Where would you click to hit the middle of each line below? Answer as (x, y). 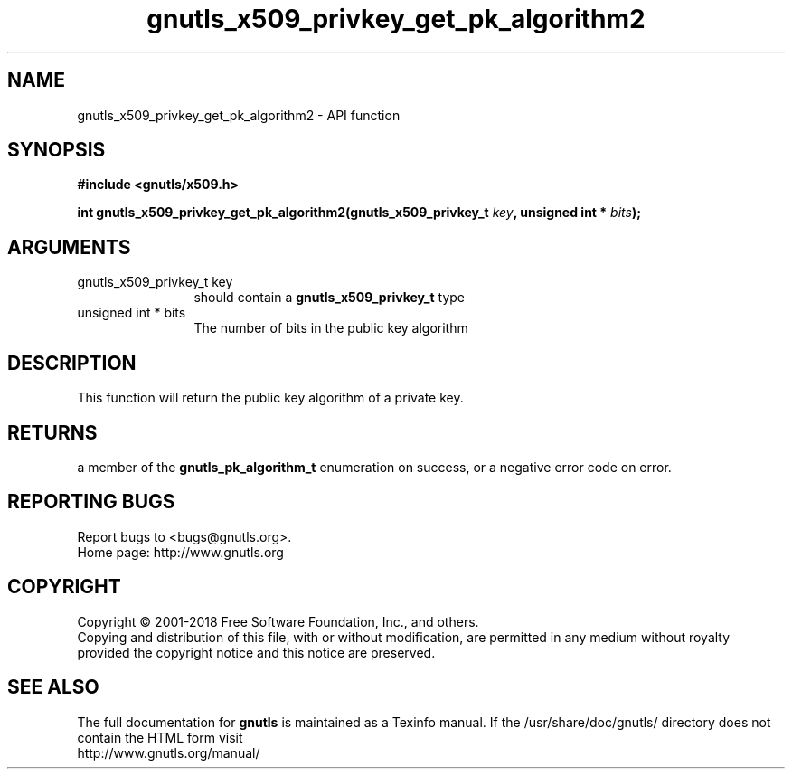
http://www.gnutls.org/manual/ (169, 752)
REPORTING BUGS (91, 502)
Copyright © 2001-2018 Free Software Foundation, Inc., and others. (278, 621)
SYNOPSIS (57, 150)
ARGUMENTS (69, 247)
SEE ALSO (53, 687)
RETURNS (52, 432)
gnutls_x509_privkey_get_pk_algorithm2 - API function (239, 115)
